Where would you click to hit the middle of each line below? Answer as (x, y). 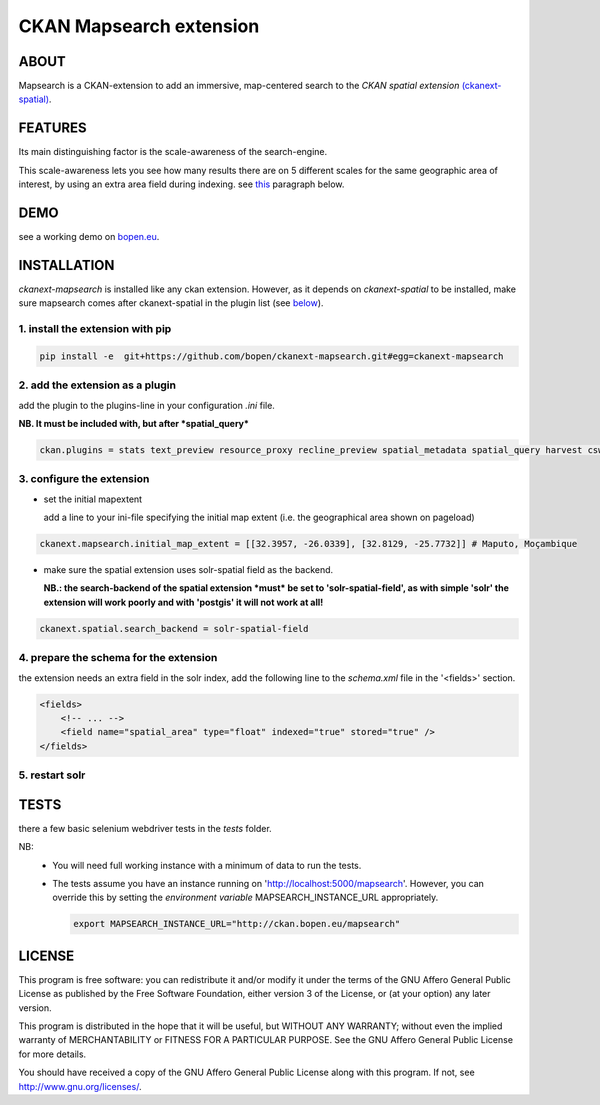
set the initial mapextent (93, 499)
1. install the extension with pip (95, 329)
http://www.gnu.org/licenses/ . (80, 1086)
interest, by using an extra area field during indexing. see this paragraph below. (181, 184)
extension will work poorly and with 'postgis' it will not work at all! (183, 602)
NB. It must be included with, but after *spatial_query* (134, 424)
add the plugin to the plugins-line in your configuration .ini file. (146, 405)
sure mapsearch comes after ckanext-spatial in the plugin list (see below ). (171, 303)
